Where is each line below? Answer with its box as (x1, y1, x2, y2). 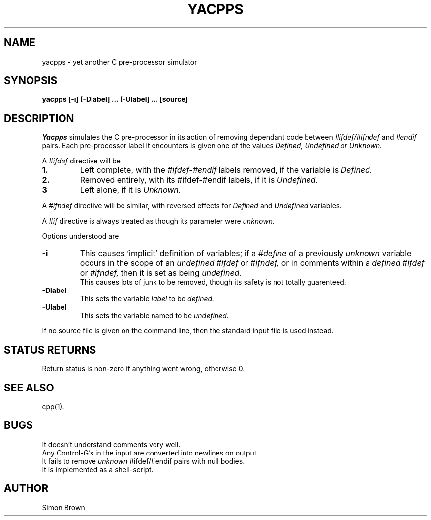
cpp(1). (42, 402, 64, 411)
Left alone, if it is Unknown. (80, 185, 181, 195)
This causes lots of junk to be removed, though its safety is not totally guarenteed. (80, 278, 346, 287)
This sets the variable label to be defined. (80, 294, 215, 303)
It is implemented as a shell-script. (42, 465, 154, 474)
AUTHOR (4, 482, 49, 495)
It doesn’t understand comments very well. (42, 440, 181, 449)
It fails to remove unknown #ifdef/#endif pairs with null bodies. (42, 456, 245, 465)
